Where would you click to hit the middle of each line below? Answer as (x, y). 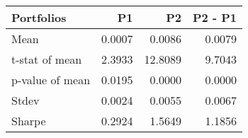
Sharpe (29, 121)
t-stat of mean (47, 59)
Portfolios (39, 17)
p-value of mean (51, 80)
